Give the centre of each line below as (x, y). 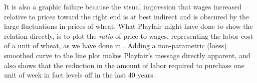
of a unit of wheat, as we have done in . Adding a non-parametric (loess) (115, 45)
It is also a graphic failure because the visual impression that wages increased (123, 6)
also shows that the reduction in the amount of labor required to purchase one (124, 65)
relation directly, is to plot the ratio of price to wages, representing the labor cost (129, 36)
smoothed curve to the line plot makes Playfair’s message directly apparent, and (127, 55)
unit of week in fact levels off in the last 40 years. (80, 75)
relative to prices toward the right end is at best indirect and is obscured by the (127, 16)
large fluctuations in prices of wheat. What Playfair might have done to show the (128, 26)
